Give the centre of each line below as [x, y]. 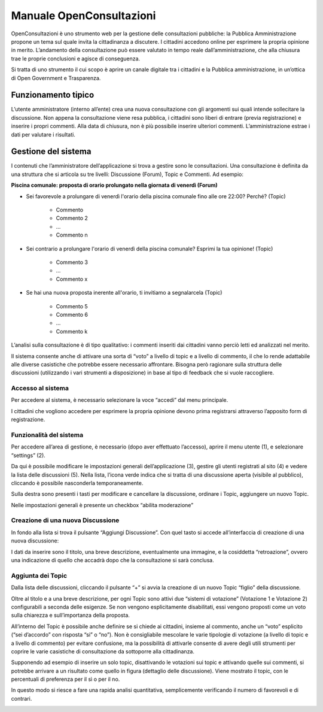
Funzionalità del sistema [47, 435]
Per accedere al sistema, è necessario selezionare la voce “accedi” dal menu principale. [120, 400]
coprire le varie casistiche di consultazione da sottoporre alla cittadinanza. [103, 651]
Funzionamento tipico [53, 95]
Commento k [72, 331]
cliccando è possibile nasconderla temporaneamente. [77, 483]
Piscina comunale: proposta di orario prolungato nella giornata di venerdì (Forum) [114, 185]
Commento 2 [72, 218]
